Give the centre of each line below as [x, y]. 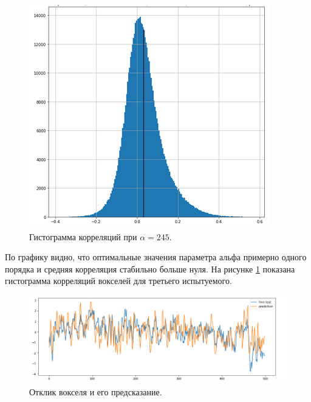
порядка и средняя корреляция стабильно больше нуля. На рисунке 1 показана [150, 269]
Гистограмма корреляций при [83, 236]
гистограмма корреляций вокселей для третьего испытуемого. [118, 281]
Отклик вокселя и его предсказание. [96, 391]
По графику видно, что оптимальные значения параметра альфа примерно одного [156, 257]
